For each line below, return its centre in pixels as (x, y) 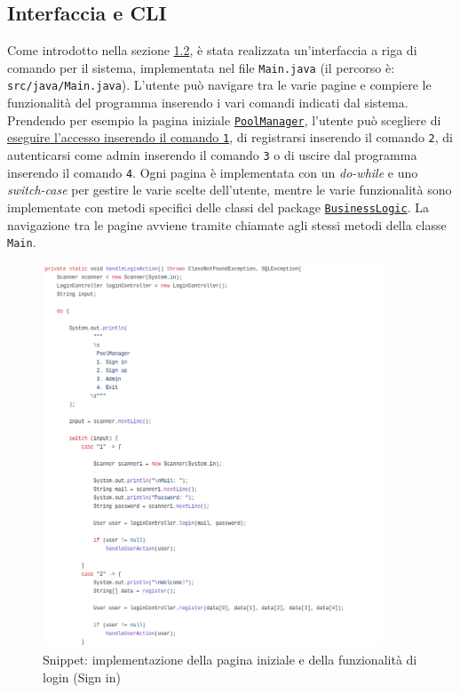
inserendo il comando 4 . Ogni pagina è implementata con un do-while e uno (213, 172)
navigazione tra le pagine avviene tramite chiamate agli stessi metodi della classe (227, 224)
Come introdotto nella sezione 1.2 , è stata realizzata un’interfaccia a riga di (212, 50)
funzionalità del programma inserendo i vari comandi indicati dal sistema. (208, 103)
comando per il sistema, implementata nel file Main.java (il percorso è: (201, 67)
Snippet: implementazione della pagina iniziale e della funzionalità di (230, 660)
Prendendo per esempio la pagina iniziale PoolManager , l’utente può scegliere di (224, 119)
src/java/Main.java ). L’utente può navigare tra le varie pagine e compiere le (219, 85)
